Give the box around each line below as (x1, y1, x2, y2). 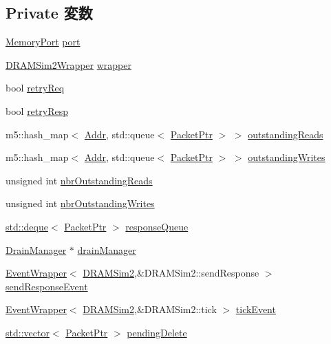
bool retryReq (6, 80, 65, 95)
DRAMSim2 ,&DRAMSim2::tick (83, 302, 217, 316)
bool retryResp (6, 103, 68, 118)
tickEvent (235, 302, 276, 316)
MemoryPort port (6, 34, 81, 49)
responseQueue (125, 219, 189, 233)
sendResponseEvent (6, 279, 88, 293)
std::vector (6, 325, 50, 339)
